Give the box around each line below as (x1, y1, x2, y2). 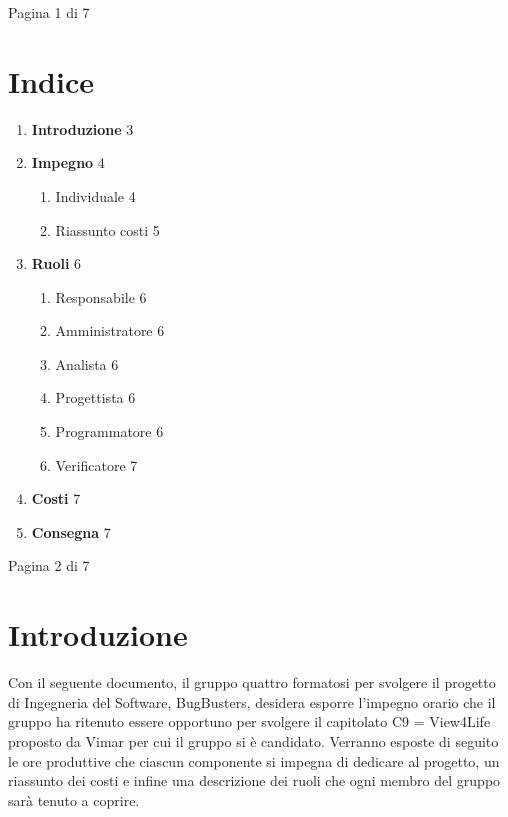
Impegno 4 (31, 152, 105, 173)
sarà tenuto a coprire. (8, 789, 140, 810)
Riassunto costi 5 (55, 219, 160, 240)
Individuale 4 (55, 185, 136, 206)
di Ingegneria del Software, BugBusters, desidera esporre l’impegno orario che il (8, 691, 496, 712)
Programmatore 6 (55, 421, 164, 442)
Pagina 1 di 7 (8, 2, 90, 22)
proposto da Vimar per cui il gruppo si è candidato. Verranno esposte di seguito (8, 730, 499, 751)
